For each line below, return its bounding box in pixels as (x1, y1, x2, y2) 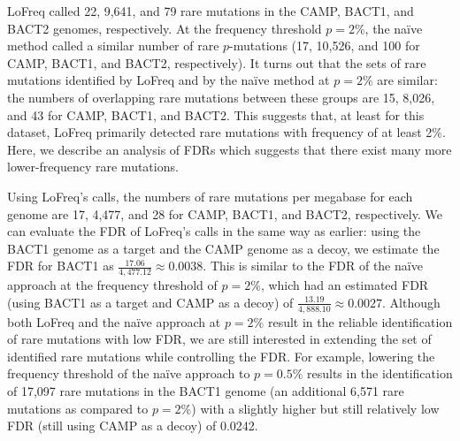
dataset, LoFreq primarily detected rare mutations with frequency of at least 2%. (7, 123, 446, 141)
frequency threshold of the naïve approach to (7, 364, 250, 383)
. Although (382, 293, 441, 311)
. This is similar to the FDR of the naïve (203, 256, 423, 275)
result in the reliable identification (267, 312, 453, 331)
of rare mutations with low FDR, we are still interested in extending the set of (7, 330, 432, 348)
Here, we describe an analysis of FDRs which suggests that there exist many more (7, 140, 452, 158)
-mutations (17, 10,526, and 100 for (229, 36, 420, 55)
